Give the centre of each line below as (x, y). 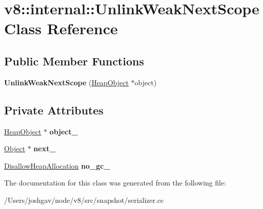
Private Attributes (54, 110)
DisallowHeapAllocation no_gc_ (57, 165)
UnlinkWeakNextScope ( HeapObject (66, 82)
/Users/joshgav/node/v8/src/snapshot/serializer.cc (84, 200)
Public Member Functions (74, 61)
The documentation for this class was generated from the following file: (115, 183)
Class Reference (61, 28)
